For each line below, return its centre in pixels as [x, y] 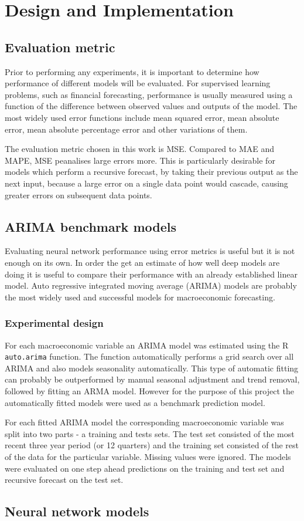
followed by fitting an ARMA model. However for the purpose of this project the [150, 390]
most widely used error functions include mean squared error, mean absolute [142, 117]
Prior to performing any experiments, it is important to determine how [132, 71]
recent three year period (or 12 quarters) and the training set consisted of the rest [152, 445]
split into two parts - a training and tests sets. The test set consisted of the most [150, 433]
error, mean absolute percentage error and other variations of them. [126, 129]
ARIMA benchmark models [90, 226]
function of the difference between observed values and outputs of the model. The [151, 106]
